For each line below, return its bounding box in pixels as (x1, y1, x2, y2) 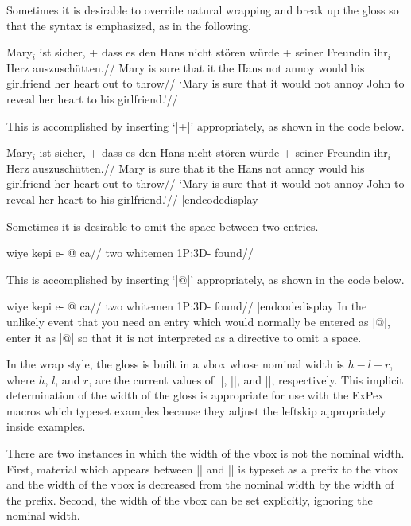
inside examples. (6, 418, 86, 434)
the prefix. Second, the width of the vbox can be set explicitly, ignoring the (6, 491, 373, 508)
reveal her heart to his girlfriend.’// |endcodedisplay (6, 190, 258, 207)
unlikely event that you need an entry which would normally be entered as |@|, (6, 313, 390, 329)
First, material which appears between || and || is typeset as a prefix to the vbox (6, 460, 399, 477)
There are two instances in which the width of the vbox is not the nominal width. (6, 445, 405, 462)
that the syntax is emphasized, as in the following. (6, 17, 251, 33)
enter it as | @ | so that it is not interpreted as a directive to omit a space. (6, 329, 362, 345)
